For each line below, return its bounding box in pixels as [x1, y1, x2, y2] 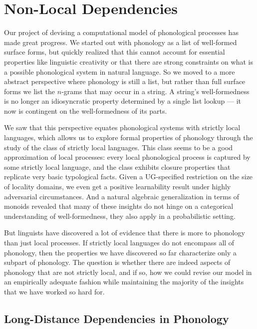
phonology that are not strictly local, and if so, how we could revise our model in [4, 266, 252, 277]
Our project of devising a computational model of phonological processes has [4, 27, 239, 38]
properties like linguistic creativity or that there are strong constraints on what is [4, 56, 253, 67]
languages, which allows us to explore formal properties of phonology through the [4, 132, 253, 143]
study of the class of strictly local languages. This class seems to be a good [4, 142, 233, 152]
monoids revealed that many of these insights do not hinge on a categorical [4, 201, 234, 211]
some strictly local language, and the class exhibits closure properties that [4, 161, 231, 172]
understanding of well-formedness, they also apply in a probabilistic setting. [4, 210, 236, 221]
